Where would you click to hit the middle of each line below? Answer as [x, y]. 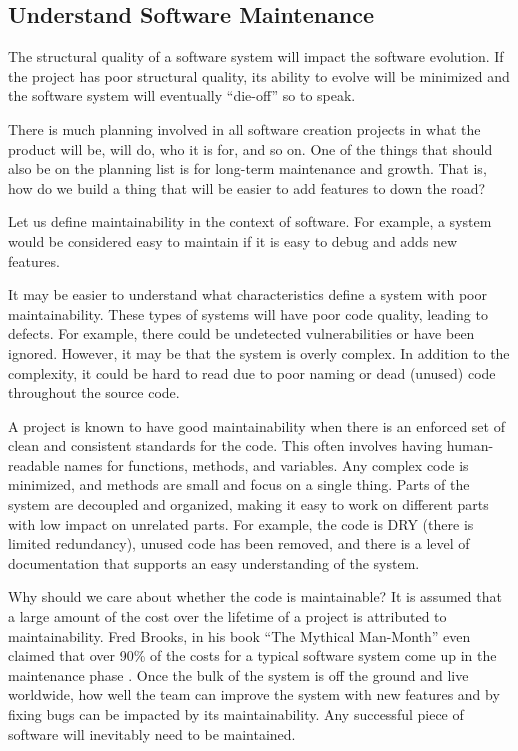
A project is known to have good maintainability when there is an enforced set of [256, 425]
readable [34, 464]
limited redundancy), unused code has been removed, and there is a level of [239, 543]
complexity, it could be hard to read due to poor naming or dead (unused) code [252, 372]
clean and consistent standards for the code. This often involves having [225, 445]
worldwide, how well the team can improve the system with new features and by [254, 694]
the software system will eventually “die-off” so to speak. [182, 95]
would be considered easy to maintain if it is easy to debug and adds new [233, 240]
